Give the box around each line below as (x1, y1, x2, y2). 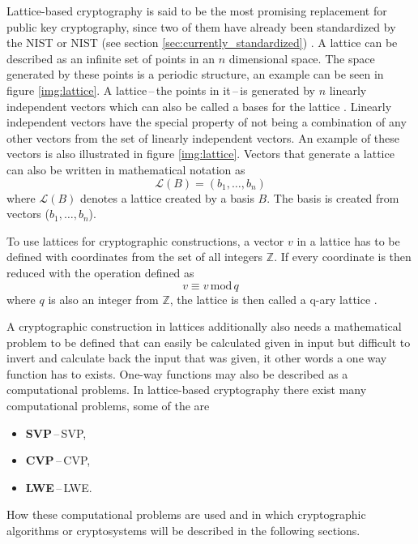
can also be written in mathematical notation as (6, 161, 245, 178)
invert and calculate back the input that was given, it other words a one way (6, 349, 387, 366)
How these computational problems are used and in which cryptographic (6, 506, 366, 523)
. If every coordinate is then (274, 248, 412, 265)
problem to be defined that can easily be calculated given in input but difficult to (6, 333, 411, 350)
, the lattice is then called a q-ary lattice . (169, 290, 377, 307)
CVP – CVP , (25, 452, 91, 469)
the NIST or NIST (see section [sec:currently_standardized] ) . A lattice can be (6, 34, 398, 51)
